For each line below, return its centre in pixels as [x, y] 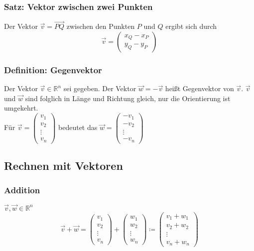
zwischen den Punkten [101, 26]
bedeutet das [78, 127]
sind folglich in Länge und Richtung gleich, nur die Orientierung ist [128, 98]
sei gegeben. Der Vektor [100, 88]
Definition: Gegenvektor [53, 69]
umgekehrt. [21, 108]
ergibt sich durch [191, 26]
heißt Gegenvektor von [199, 88]
